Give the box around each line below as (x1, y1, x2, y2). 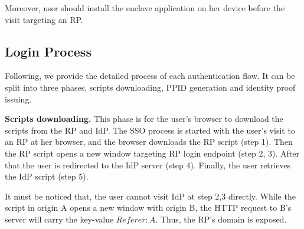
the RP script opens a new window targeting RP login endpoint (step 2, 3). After (5, 147, 299, 159)
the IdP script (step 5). (5, 170, 89, 182)
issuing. (5, 92, 32, 105)
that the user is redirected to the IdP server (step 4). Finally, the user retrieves (5, 158, 291, 171)
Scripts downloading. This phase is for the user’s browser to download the (5, 112, 283, 125)
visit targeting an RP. (5, 13, 83, 25)
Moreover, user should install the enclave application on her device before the (5, 2, 285, 14)
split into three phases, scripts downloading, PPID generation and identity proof (5, 81, 296, 93)
